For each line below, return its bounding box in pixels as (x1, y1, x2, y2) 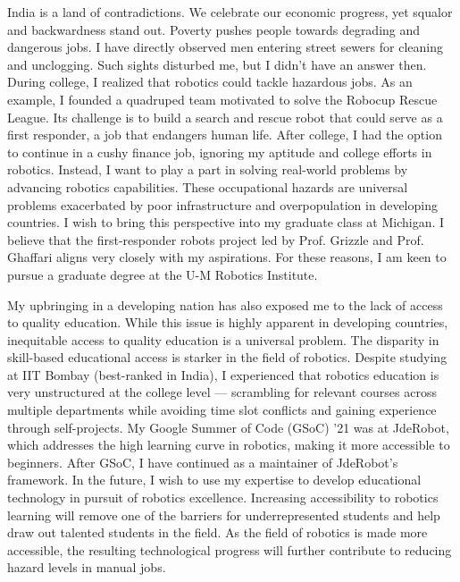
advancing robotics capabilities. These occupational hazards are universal (7, 177, 408, 196)
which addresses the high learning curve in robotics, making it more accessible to (7, 435, 450, 454)
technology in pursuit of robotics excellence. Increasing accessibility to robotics (7, 488, 439, 507)
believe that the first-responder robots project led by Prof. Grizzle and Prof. (7, 230, 424, 249)
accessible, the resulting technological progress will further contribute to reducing (7, 540, 452, 559)
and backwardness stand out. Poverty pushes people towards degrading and (7, 20, 421, 38)
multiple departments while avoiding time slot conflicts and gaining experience (7, 401, 437, 419)
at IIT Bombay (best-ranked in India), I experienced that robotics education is (7, 365, 439, 384)
